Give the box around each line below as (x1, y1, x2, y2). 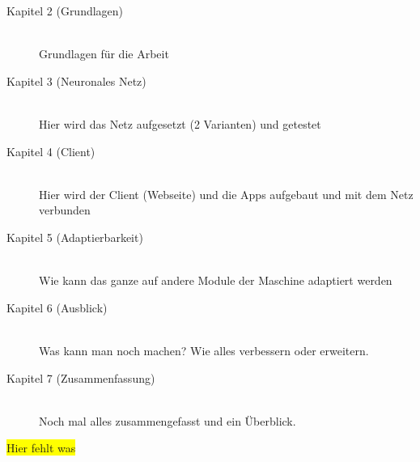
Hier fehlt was (6, 439, 76, 456)
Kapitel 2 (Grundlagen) (6, 2, 124, 19)
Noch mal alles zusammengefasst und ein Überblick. (39, 412, 296, 429)
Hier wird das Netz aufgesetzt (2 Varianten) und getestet (39, 115, 321, 132)
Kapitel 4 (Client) (6, 142, 95, 159)
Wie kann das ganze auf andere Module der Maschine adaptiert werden (39, 272, 392, 289)
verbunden (39, 201, 91, 218)
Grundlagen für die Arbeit (39, 45, 169, 62)
